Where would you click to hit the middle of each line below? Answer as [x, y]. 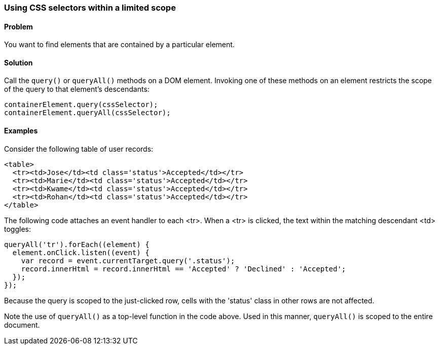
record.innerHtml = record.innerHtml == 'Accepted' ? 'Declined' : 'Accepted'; [184, 269]
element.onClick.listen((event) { [81, 252]
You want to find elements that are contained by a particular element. [119, 45]
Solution [19, 62]
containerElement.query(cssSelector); [81, 105]
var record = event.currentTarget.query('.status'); [128, 260]
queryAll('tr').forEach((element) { [77, 244]
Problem [19, 26]
